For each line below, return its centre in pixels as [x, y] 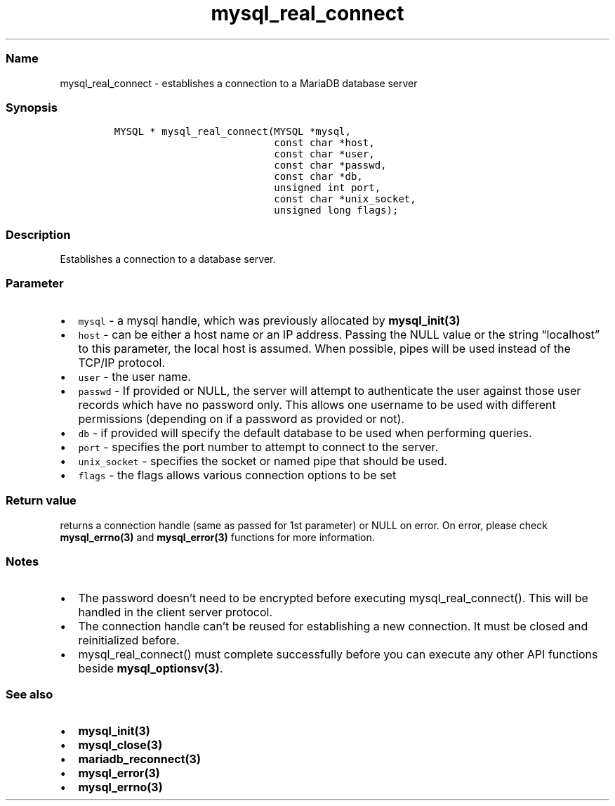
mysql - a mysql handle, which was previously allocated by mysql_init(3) [269, 320]
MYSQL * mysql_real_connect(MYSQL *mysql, [232, 132]
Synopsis [32, 107]
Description [38, 234]
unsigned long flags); [336, 210]
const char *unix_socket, [345, 199]
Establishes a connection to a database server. [168, 259]
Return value [41, 501]
